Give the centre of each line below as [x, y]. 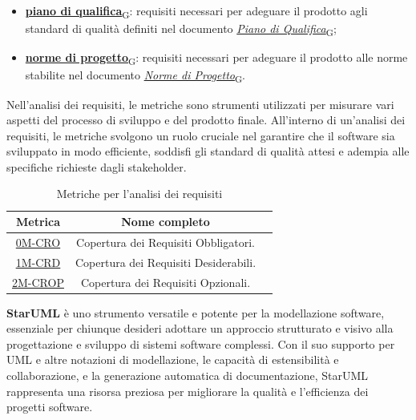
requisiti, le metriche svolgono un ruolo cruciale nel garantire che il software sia [201, 135]
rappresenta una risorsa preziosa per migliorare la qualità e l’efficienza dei [188, 391]
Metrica [38, 222]
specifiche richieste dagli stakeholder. [97, 166]
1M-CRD [38, 262]
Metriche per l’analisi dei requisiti [139, 194]
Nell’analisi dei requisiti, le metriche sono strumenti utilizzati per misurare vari [200, 104]
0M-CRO [38, 242]
